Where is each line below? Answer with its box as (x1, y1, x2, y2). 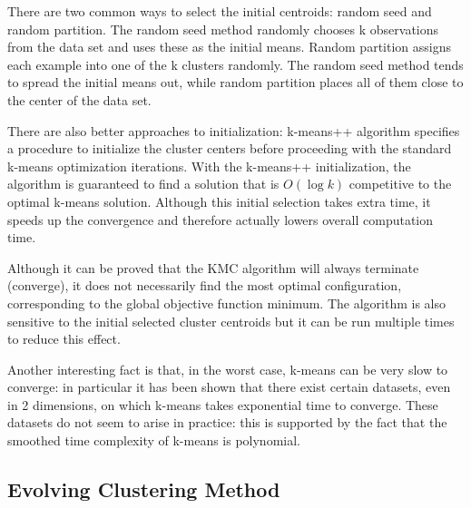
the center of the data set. (7, 90, 152, 109)
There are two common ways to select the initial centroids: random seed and (7, 2, 432, 20)
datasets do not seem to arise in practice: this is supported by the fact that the (7, 413, 447, 432)
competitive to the (348, 174, 452, 193)
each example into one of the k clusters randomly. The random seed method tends (7, 54, 464, 73)
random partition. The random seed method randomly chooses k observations (7, 19, 439, 38)
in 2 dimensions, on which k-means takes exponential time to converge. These (7, 395, 438, 414)
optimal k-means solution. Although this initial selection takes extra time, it (7, 191, 431, 210)
